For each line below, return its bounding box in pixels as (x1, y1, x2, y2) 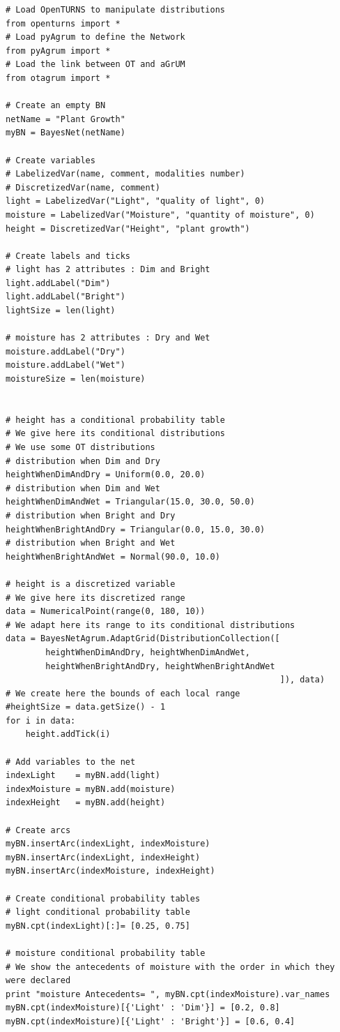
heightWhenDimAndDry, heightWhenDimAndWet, (45, 647, 250, 657)
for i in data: (6, 715, 76, 726)
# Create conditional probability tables (6, 893, 201, 904)
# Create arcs (6, 825, 71, 835)
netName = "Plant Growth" (6, 114, 125, 124)
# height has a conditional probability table (6, 414, 225, 425)
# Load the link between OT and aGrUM (6, 59, 185, 70)
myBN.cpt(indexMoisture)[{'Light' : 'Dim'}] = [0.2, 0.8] (6, 1003, 280, 1013)
